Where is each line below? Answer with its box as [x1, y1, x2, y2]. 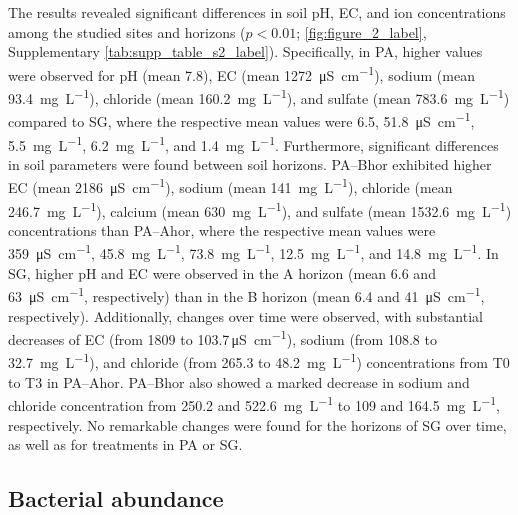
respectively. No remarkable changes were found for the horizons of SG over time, [8, 414, 507, 435]
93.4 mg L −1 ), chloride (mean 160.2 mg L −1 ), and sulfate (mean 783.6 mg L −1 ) [8, 85, 510, 108]
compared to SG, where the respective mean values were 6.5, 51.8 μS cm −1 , [8, 108, 475, 131]
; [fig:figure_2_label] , [296, 21, 427, 42]
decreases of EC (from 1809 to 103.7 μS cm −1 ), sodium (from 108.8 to [8, 326, 437, 349]
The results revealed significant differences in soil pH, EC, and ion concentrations [8, 2, 506, 22]
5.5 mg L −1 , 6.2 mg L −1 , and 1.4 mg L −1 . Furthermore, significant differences [8, 131, 499, 155]
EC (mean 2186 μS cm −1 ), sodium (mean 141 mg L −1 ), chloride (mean [8, 174, 453, 198]
